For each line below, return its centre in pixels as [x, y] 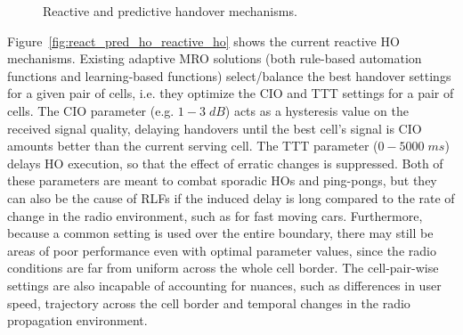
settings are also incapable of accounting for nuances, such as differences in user [224, 285]
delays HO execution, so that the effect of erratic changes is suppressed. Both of [225, 163]
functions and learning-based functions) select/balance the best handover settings [229, 75]
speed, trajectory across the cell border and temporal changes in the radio [209, 302]
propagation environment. [77, 320]
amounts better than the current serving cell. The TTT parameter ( [193, 146]
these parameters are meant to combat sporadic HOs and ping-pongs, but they [222, 180]
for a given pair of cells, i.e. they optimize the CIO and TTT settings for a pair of [231, 93]
